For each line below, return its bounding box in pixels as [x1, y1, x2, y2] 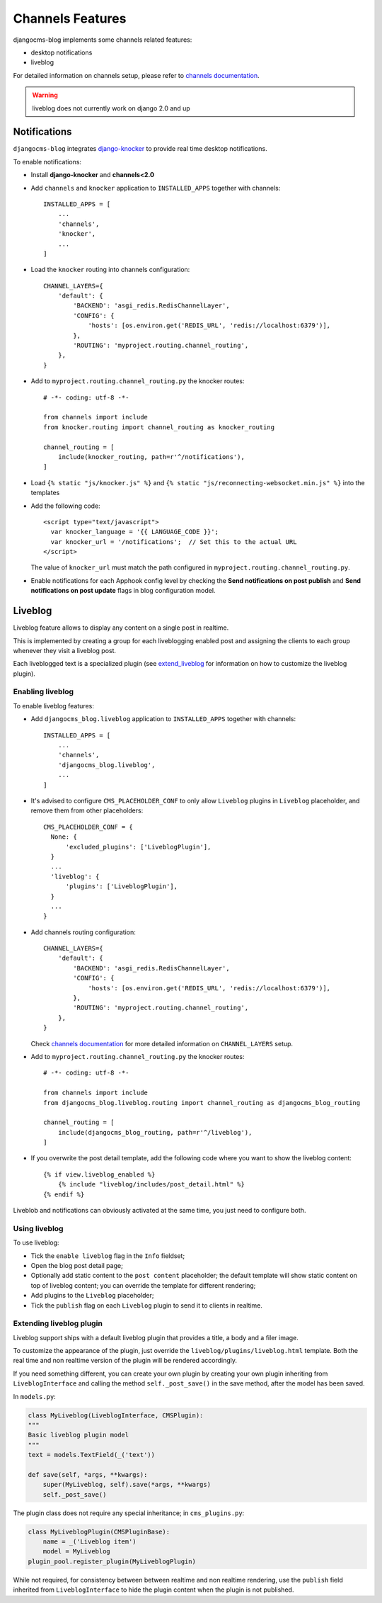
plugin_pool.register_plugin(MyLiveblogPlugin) [28, 1557, 196, 1565]
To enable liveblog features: [13, 701, 95, 710]
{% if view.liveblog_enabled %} [43, 1170, 156, 1179]
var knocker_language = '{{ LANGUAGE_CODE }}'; [50, 528, 219, 536]
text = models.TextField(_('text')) [28, 1451, 156, 1459]
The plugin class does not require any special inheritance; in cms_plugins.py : [13, 1509, 245, 1517]
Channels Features [13, 11, 127, 26]
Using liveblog [13, 1223, 64, 1233]
